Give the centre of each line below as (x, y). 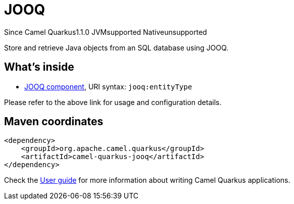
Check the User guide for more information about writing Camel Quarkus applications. (147, 180)
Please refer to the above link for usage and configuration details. (113, 102)
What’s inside (39, 67)
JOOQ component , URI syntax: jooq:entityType (108, 86)
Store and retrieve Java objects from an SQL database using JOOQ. (116, 47)
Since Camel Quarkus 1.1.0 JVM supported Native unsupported (106, 32)
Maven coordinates (54, 122)
